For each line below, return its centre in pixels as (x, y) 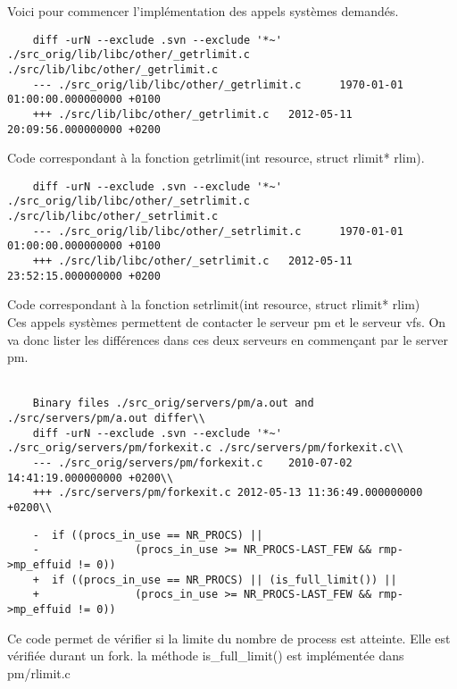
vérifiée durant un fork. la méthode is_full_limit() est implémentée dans (206, 655)
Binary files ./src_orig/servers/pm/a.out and (173, 403)
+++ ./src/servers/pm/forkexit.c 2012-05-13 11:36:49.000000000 (228, 493)
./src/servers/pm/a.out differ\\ (106, 418)
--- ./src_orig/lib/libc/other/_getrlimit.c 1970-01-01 (218, 84)
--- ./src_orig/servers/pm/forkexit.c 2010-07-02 (192, 462)
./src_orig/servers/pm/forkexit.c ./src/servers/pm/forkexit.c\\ (205, 448)
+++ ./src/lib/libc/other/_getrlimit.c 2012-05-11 (192, 114)
